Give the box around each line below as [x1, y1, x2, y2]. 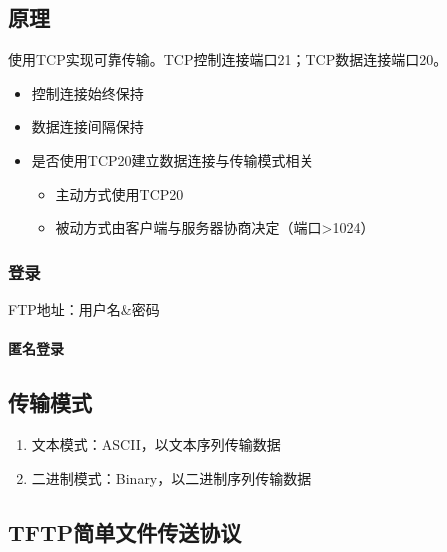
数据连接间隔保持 [31, 116, 144, 137]
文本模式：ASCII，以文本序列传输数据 [31, 433, 281, 454]
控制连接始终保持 [31, 82, 144, 103]
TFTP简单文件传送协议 [8, 516, 242, 547]
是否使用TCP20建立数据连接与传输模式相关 [31, 149, 314, 170]
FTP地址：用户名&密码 [8, 298, 160, 319]
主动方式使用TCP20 [55, 183, 184, 204]
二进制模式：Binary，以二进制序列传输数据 [31, 467, 312, 488]
